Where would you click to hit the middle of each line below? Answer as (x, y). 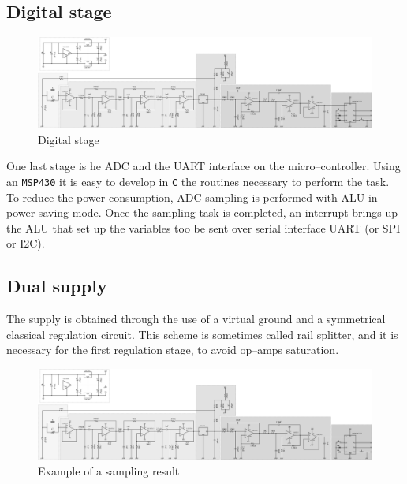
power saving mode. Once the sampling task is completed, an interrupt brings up (202, 212)
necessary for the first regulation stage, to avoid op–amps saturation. (173, 350)
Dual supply (57, 286)
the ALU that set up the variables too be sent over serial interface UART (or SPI (203, 227)
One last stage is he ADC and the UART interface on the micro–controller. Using (203, 166)
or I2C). (26, 243)
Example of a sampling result (109, 471)
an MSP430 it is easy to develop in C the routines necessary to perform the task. (198, 181)
